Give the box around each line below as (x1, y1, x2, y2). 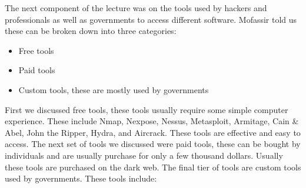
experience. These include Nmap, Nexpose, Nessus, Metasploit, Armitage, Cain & (5, 115, 299, 127)
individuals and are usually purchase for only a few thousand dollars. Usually (5, 149, 283, 161)
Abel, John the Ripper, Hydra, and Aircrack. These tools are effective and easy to (5, 126, 301, 138)
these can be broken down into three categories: (5, 25, 177, 37)
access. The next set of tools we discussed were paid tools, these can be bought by (5, 138, 301, 150)
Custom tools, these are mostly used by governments (18, 83, 209, 95)
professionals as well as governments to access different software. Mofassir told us (5, 13, 297, 25)
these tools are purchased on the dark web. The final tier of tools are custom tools (5, 160, 301, 173)
